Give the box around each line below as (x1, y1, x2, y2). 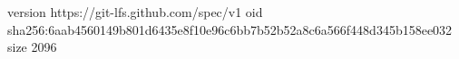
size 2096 (7, 38, 57, 56)
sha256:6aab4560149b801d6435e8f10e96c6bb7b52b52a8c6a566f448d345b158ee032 (7, 20, 453, 38)
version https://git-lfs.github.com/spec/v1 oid (7, 3, 263, 21)
